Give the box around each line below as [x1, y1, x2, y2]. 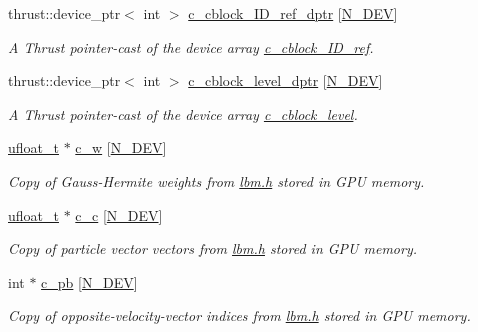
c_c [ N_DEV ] [75, 204, 163, 225]
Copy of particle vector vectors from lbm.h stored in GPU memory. [8, 238, 418, 259]
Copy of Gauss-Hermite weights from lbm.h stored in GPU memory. [8, 170, 425, 191]
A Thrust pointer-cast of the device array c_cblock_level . [8, 103, 358, 124]
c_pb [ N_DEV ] [41, 271, 138, 292]
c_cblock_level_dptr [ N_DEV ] [188, 70, 383, 91]
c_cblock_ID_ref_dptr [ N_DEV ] [188, 3, 398, 23]
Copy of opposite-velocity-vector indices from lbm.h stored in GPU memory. [8, 305, 471, 326]
